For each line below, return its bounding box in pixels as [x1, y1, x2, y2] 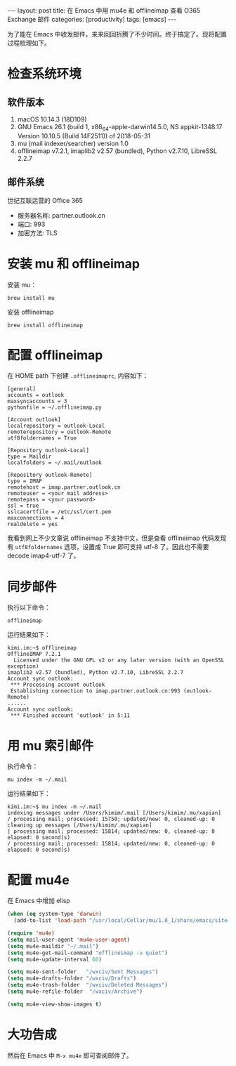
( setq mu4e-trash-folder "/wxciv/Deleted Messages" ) [7, 982, 169, 989]
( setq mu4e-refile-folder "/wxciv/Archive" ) [7, 988, 143, 995]
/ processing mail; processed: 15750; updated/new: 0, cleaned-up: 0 [7, 816, 216, 823]
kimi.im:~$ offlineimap [7, 645, 77, 652]
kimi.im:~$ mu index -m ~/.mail [7, 803, 102, 810]
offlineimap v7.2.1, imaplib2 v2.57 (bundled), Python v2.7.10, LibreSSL [17, 146, 218, 155]
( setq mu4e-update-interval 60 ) [7, 956, 102, 963]
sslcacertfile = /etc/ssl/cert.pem [7, 508, 112, 515]
